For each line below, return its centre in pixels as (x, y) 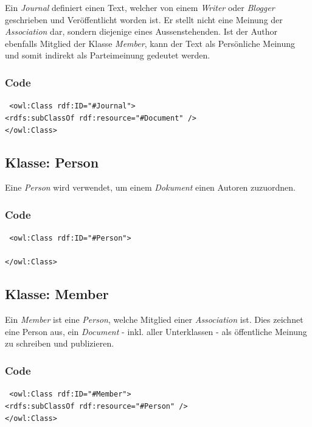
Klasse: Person (52, 162)
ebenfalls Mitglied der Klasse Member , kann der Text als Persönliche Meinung (150, 43)
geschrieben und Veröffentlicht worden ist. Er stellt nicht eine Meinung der (144, 19)
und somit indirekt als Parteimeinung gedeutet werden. (108, 55)
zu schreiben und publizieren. (60, 343)
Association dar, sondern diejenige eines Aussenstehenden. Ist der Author (141, 31)
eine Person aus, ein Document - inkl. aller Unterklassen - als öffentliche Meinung (156, 331)
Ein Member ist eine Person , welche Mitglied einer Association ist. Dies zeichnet (154, 319)
